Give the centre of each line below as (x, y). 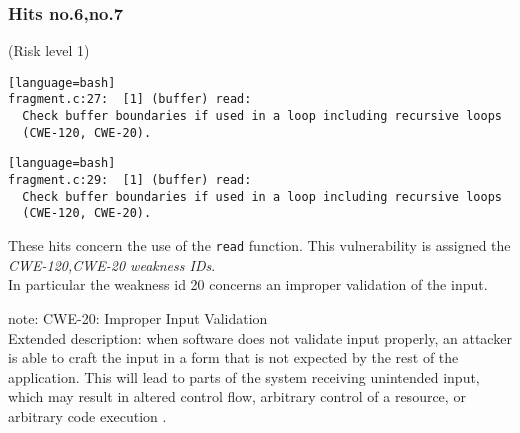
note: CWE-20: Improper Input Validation (138, 317)
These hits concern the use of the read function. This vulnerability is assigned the (259, 245)
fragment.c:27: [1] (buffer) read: (130, 99)
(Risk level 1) (49, 50)
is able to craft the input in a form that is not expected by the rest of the (233, 357)
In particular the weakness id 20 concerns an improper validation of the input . (248, 284)
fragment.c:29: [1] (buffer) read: (130, 180)
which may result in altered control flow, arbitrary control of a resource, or (237, 396)
